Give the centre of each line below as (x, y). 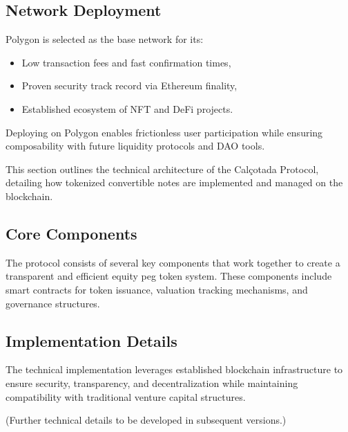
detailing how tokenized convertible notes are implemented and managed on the (174, 182)
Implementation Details (91, 340)
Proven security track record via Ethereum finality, (129, 85)
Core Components (71, 233)
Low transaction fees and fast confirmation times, (126, 62)
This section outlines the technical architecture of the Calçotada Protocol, (162, 169)
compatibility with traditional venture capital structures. (126, 396)
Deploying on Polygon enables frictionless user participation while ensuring (164, 132)
